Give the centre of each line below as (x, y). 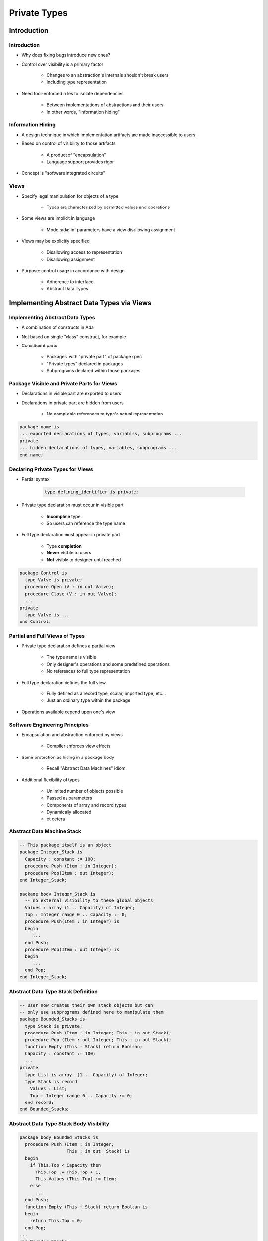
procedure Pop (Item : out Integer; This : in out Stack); (98, 1040)
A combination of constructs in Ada (58, 327)
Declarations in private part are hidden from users (72, 403)
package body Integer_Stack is (58, 894)
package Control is (43, 573)
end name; (32, 455)
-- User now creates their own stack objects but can (86, 1005)
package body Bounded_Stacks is (59, 1137)
